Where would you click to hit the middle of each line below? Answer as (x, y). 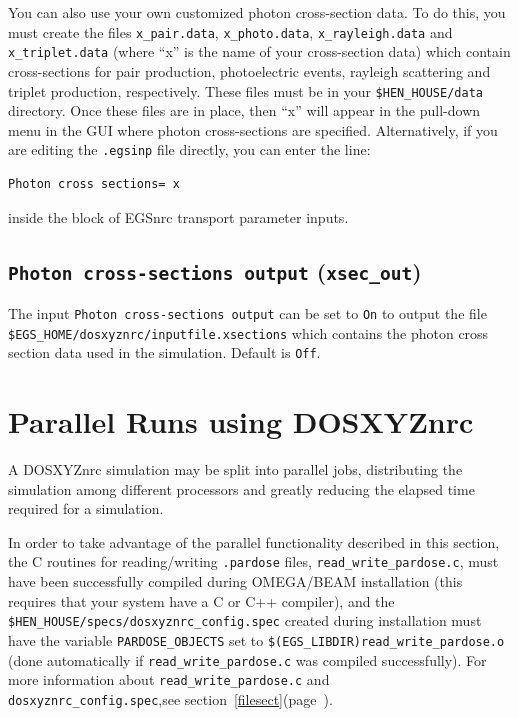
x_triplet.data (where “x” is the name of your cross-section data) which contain (259, 51)
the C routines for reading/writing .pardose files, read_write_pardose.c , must (253, 561)
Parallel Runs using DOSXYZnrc (241, 421)
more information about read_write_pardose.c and (169, 679)
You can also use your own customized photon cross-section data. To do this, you (257, 12)
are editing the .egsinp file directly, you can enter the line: (189, 149)
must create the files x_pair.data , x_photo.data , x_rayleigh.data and (230, 31)
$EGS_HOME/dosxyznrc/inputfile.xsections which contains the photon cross (248, 332)
